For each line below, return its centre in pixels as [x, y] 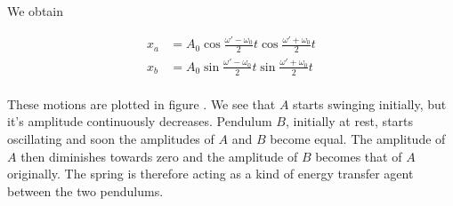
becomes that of [359, 156]
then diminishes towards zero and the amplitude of [159, 156]
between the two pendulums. [85, 190]
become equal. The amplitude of [358, 138]
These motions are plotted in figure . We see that [142, 103]
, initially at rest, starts [349, 121]
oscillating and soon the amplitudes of [111, 138]
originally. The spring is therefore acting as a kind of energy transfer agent [210, 174]
